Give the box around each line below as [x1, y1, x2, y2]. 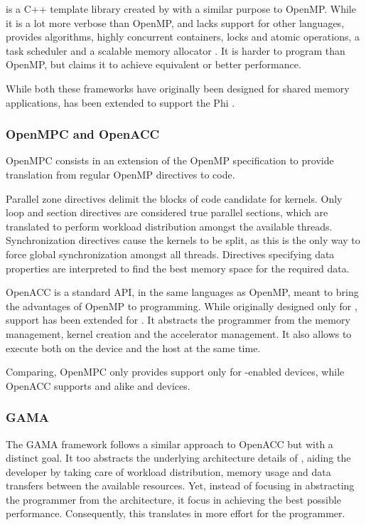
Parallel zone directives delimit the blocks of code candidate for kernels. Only [6, 191, 343, 206]
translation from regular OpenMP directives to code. [6, 166, 235, 181]
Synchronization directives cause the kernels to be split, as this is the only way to [6, 233, 360, 248]
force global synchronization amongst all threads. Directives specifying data [6, 246, 335, 261]
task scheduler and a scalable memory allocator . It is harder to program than [6, 43, 345, 58]
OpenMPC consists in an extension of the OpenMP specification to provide [6, 153, 334, 168]
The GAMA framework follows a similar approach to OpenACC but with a [6, 436, 333, 451]
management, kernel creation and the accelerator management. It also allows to [6, 326, 352, 341]
